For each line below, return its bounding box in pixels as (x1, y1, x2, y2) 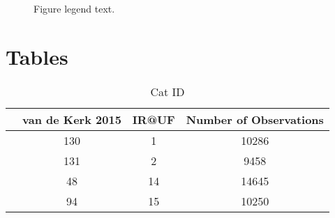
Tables (6, 42, 68, 70)
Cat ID (150, 83, 185, 100)
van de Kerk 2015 (22, 111, 121, 127)
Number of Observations (186, 111, 324, 127)
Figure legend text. (33, 1, 115, 15)
